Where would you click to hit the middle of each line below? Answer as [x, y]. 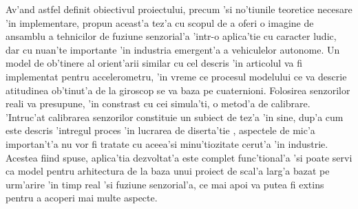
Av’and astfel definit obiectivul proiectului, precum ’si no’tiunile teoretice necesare [179, 9]
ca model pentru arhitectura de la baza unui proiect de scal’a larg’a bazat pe [168, 171]
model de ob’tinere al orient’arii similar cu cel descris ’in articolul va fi [154, 63]
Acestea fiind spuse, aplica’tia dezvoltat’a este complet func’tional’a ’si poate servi [179, 157]
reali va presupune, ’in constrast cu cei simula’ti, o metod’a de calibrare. [158, 103]
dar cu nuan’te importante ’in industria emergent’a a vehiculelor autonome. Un [173, 49]
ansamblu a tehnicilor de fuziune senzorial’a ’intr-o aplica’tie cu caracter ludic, [171, 36]
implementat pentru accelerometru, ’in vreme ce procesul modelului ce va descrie [176, 76]
